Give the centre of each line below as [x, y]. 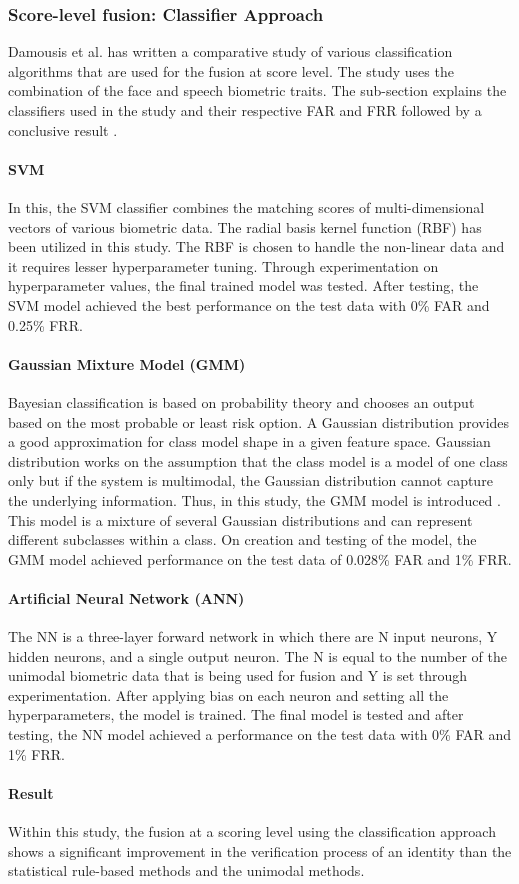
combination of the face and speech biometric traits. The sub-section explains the [257, 90]
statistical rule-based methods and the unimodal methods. [186, 870]
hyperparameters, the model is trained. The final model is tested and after [236, 714]
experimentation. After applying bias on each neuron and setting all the [228, 694]
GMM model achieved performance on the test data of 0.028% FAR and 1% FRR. [260, 558]
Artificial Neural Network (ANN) [126, 597]
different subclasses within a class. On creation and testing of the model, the [242, 539]
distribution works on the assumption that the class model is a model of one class [258, 460]
